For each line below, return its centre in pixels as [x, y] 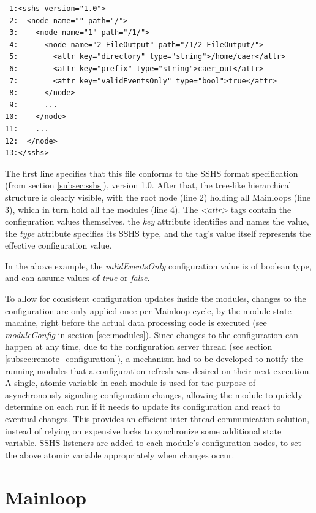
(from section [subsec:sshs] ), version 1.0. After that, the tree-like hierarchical [148, 185]
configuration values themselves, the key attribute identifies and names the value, [157, 221]
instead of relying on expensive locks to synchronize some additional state [143, 430]
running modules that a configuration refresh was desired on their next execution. [158, 370]
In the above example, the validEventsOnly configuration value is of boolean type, [158, 265]
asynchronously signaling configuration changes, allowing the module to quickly [154, 394]
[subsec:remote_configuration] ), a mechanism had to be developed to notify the [154, 359]
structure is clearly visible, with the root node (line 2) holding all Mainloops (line [158, 197]
